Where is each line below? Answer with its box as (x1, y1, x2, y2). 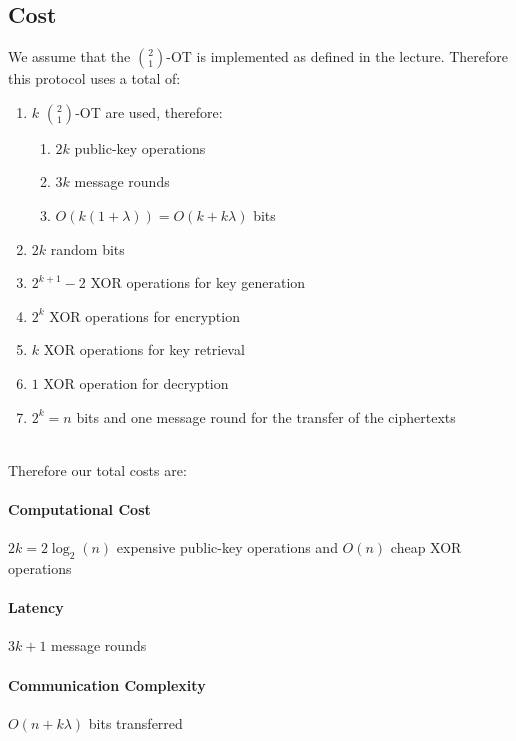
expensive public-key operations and (116, 537, 338, 558)
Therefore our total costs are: (8, 459, 187, 480)
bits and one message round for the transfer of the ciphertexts (76, 406, 456, 427)
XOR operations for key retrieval (43, 339, 245, 360)
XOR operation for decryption (43, 372, 229, 393)
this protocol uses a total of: (8, 68, 181, 89)
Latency (8, 597, 64, 618)
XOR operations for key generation (90, 272, 306, 293)
